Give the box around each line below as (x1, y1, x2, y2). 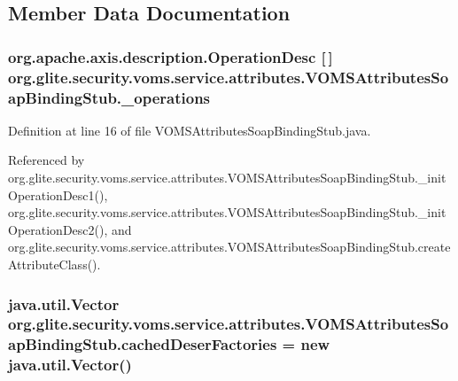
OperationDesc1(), (8, 185, 108, 204)
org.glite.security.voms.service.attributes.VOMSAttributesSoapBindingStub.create (8, 237, 451, 256)
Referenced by (8, 151, 85, 169)
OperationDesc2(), (8, 220, 108, 238)
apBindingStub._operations (8, 86, 211, 108)
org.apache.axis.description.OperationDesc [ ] (8, 45, 333, 67)
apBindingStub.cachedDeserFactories (8, 333, 277, 355)
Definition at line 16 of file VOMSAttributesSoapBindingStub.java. (8, 121, 371, 139)
